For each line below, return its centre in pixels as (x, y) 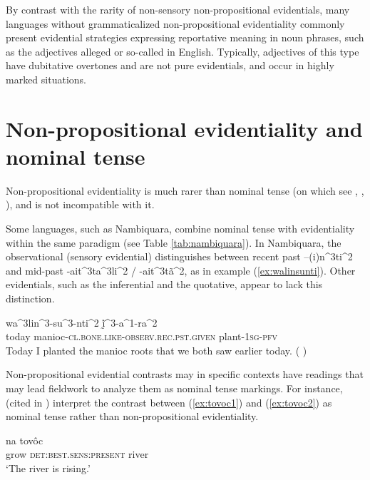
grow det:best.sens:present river (77, 454)
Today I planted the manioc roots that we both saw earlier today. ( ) (156, 350)
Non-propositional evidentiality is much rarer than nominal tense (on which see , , (185, 190)
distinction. (30, 298)
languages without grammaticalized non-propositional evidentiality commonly (175, 23)
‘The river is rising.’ (48, 468)
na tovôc (25, 440)
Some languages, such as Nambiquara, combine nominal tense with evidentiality (180, 229)
